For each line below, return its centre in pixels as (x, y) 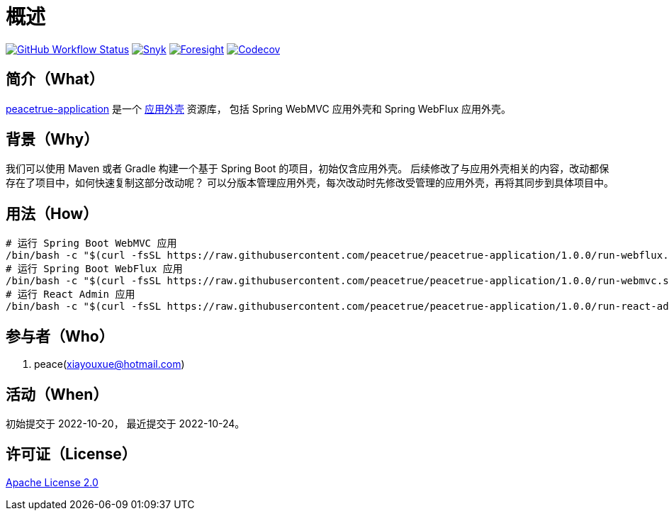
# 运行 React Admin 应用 (71, 295)
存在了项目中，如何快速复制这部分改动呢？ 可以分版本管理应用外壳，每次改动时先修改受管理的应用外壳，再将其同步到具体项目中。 (310, 183)
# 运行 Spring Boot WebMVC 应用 (91, 243)
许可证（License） (71, 454)
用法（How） (52, 213)
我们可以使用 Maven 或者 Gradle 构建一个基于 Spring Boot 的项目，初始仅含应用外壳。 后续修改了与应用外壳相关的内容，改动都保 (308, 169)
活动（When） (57, 394)
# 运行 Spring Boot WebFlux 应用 (94, 269)
